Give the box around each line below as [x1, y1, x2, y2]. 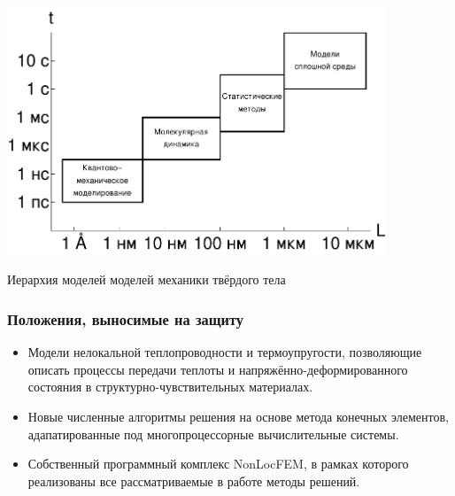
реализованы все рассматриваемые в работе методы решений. [27, 471, 360, 490]
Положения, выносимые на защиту [7, 307, 243, 329]
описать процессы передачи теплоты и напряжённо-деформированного [27, 360, 408, 378]
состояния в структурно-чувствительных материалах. [27, 377, 313, 396]
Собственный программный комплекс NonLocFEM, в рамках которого [27, 454, 409, 473]
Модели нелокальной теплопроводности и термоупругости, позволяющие [27, 343, 422, 361]
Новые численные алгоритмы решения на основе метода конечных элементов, [27, 407, 449, 425]
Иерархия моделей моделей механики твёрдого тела [7, 270, 286, 289]
